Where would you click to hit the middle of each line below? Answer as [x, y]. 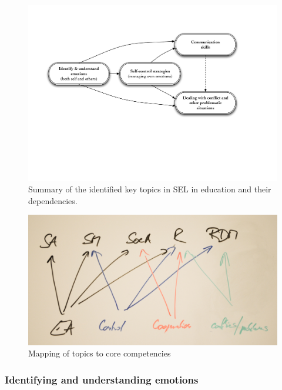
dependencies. [53, 200]
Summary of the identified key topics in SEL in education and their [150, 189]
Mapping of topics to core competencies [100, 353]
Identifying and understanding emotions [102, 379]
